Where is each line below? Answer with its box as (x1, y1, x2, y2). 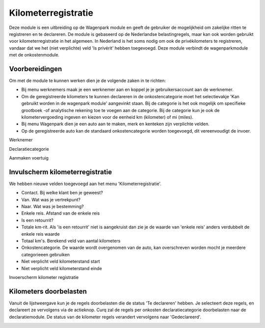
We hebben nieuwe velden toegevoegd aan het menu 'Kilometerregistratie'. (9, 181, 161, 187)
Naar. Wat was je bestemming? (21, 204, 84, 209)
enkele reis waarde (21, 231, 60, 237)
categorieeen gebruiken (21, 251, 70, 257)
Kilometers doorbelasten (9, 287, 87, 296)
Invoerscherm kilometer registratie (9, 274, 79, 280)
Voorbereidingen (9, 64, 62, 73)
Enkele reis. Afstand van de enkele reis (21, 210, 100, 216)
